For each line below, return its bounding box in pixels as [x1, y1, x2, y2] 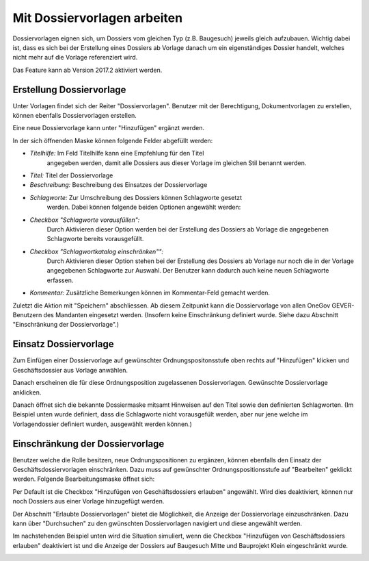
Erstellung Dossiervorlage [12, 84, 126, 95]
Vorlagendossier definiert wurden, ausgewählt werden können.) [12, 420, 193, 428]
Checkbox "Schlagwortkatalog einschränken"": [29, 247, 164, 255]
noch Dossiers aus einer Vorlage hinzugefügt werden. [12, 497, 165, 506]
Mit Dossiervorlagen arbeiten [12, 10, 183, 25]
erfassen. [46, 276, 74, 284]
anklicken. [12, 388, 42, 397]
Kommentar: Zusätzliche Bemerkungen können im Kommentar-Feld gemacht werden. [29, 288, 270, 297]
